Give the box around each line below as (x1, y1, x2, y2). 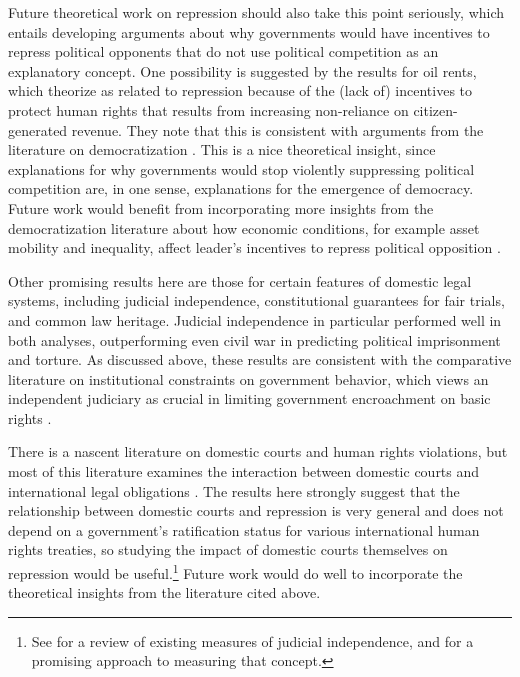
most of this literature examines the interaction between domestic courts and (8, 461, 480, 482)
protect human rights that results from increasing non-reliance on (8, 99, 409, 120)
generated (8, 119, 68, 140)
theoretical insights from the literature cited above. (8, 582, 321, 603)
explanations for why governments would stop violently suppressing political (8, 158, 475, 179)
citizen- (413, 99, 458, 120)
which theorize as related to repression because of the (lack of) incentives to (8, 80, 473, 101)
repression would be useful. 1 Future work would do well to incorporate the (8, 560, 463, 583)
